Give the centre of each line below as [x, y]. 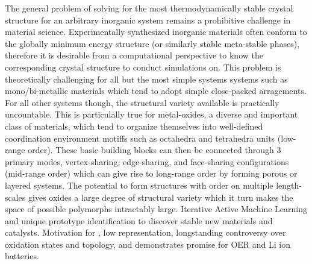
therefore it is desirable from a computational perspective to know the [134, 55]
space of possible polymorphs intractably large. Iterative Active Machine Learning [156, 209]
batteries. [22, 256]
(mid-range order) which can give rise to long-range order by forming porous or [151, 173]
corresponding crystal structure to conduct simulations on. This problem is [143, 67]
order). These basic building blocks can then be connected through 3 [154, 150]
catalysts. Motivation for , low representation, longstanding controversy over [145, 232]
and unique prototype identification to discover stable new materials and [139, 220]
